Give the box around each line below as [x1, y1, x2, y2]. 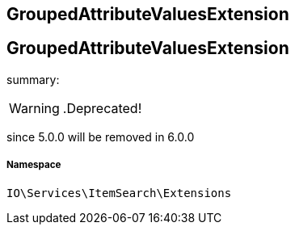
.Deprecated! [62, 99, 142, 116]
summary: [6, 72, 60, 86]
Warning [9, 99, 60, 116]
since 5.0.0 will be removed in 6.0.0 [6, 129, 195, 144]
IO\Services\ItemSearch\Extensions [6, 186, 232, 199]
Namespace [6, 159, 61, 171]
